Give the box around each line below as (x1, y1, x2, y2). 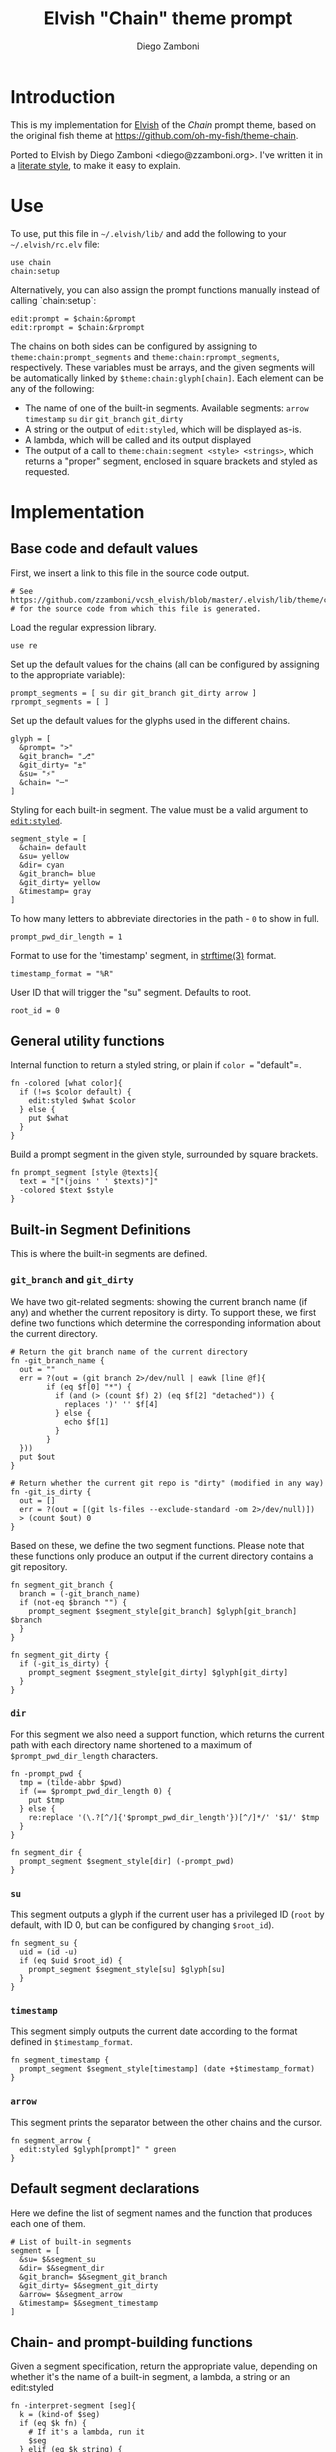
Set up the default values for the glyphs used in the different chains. (10, 714, 291, 726)
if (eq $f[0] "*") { (46, 1382, 132, 1392)
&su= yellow (19, 851, 70, 861)
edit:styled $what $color (28, 1096, 137, 1106)
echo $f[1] (63, 1417, 110, 1427)
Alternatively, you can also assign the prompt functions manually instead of (10, 283, 321, 296)
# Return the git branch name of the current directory (10, 1347, 248, 1357)
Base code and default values (10, 540, 198, 557)
